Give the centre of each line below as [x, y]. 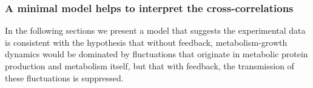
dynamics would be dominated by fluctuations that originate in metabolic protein [156, 54]
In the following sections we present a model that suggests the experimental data [155, 30]
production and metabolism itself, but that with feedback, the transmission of [150, 66]
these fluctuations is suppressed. [64, 77]
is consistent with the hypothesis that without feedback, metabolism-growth [146, 42]
